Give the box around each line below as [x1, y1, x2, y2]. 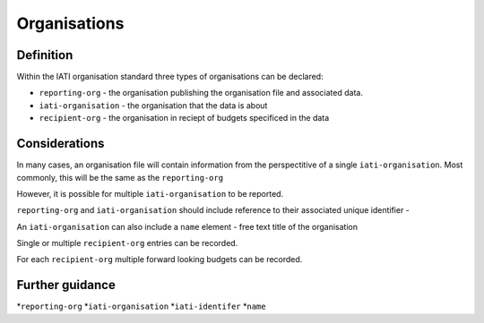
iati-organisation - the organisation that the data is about [39, 99, 268, 111]
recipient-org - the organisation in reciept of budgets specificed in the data [39, 113, 330, 123]
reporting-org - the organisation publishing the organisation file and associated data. [39, 88, 363, 98]
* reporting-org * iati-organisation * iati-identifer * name [16, 301, 266, 312]
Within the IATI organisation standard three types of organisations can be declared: [16, 72, 324, 82]
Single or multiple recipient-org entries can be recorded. [16, 238, 238, 249]
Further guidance [16, 277, 116, 293]
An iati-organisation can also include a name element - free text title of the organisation [16, 221, 359, 232]
